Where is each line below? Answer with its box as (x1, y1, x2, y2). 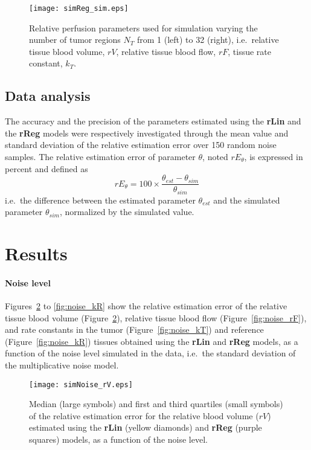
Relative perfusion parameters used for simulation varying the (29, 21, 258, 34)
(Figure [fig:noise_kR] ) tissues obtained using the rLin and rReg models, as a (5, 335, 298, 347)
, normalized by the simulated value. (59, 205, 194, 218)
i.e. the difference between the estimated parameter (5, 193, 196, 206)
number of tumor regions (29, 33, 121, 46)
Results (5, 241, 68, 266)
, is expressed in (244, 150, 303, 163)
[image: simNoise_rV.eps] (29, 380, 133, 389)
